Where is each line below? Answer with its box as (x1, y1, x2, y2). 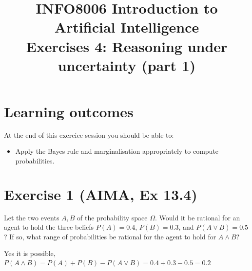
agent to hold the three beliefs (4, 222, 94, 232)
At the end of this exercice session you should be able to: (4, 129, 174, 140)
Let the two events (4, 212, 59, 222)
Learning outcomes (4, 101, 134, 121)
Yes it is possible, (4, 248, 56, 258)
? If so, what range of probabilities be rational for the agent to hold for (4, 231, 216, 241)
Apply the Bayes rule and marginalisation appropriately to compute (15, 146, 219, 156)
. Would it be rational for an (155, 212, 240, 222)
